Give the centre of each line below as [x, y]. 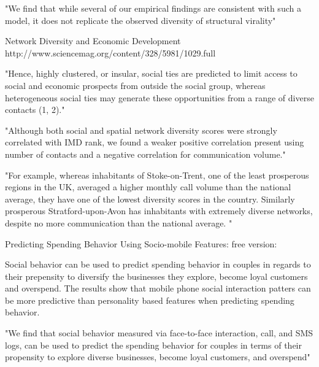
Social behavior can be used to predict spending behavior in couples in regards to [158, 264]
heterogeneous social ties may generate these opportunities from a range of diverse [159, 97]
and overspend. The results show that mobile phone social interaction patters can [158, 288]
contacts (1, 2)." [35, 110]
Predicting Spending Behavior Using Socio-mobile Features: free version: [141, 243]
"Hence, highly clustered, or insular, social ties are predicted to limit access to [151, 73]
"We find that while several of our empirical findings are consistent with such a [153, 8]
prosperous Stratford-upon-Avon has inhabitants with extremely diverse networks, [159, 211]
